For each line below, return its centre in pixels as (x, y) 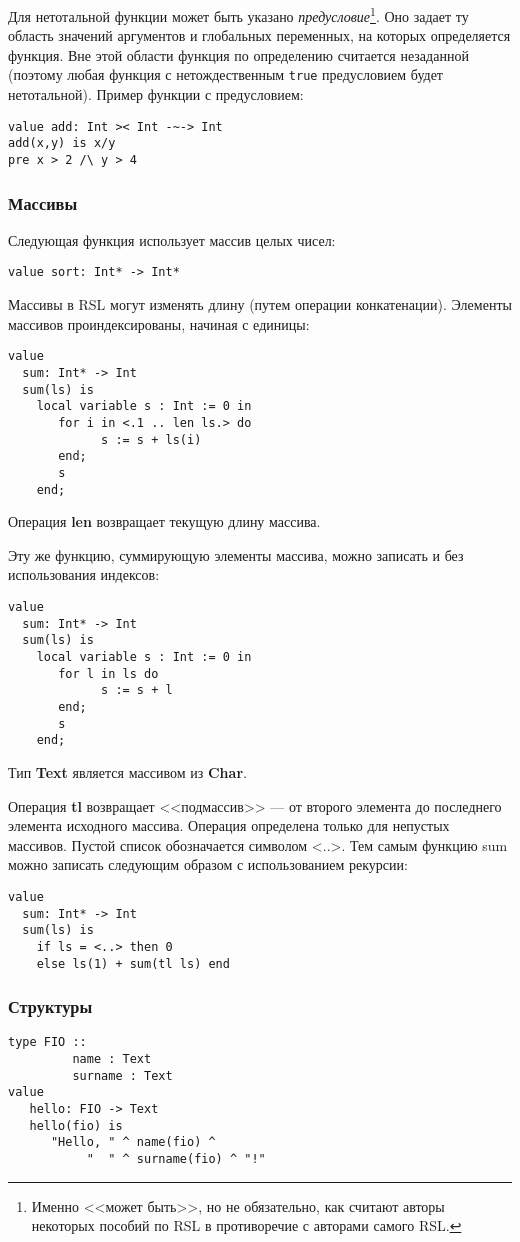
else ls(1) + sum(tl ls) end (133, 963)
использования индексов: (84, 574)
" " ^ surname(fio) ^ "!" (176, 1158)
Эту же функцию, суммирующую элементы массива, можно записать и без (236, 554)
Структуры (50, 1006)
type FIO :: (47, 1042)
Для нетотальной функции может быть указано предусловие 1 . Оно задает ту (238, 14)
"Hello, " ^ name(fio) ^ (133, 1142)
